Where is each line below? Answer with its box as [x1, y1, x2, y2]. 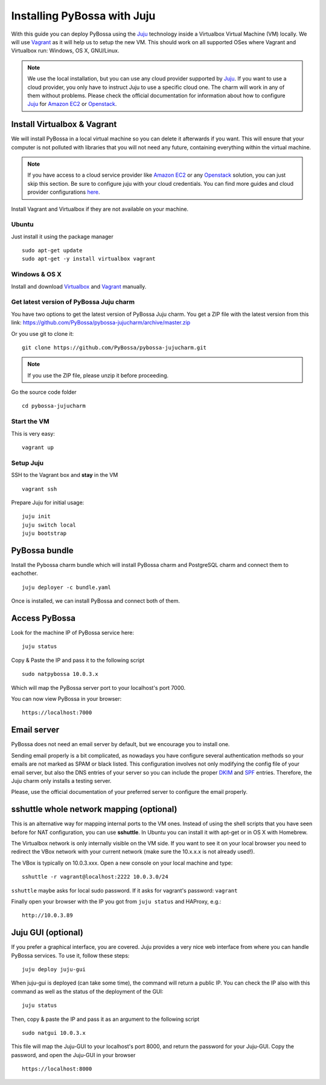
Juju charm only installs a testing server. [11, 777, 112, 784]
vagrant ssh [22, 485, 57, 493]
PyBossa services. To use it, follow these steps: [11, 952, 130, 959]
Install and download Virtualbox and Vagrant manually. [11, 283, 147, 290]
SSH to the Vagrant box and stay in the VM [11, 471, 118, 479]
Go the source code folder [11, 388, 77, 396]
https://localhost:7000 [22, 709, 92, 716]
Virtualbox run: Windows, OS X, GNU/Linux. [11, 47, 120, 54]
